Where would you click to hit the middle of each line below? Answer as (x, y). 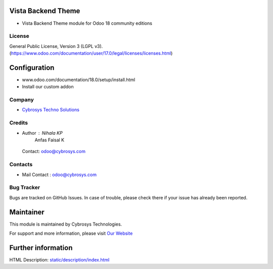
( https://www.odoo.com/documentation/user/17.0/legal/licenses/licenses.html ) (91, 53)
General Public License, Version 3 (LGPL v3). (56, 46)
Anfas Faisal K (50, 140)
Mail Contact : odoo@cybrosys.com (59, 175)
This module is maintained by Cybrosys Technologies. (66, 224)
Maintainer (27, 212)
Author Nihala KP (42, 133)
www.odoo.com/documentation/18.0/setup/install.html (79, 79)
